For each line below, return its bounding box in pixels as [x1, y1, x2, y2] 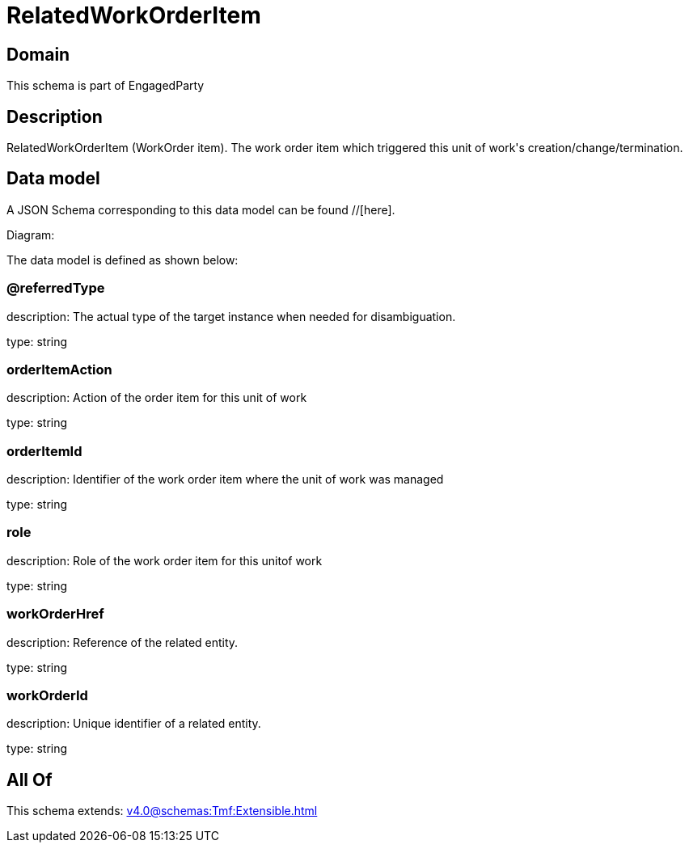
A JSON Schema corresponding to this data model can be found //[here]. [6, 202, 395, 217]
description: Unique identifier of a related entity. [6, 716, 261, 731]
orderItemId [6, 442, 82, 459]
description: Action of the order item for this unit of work [6, 391, 307, 405]
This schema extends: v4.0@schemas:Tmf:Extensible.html [6, 804, 318, 818]
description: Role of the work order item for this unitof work [6, 553, 323, 568]
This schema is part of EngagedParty [6, 78, 205, 93]
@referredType [6, 280, 105, 297]
